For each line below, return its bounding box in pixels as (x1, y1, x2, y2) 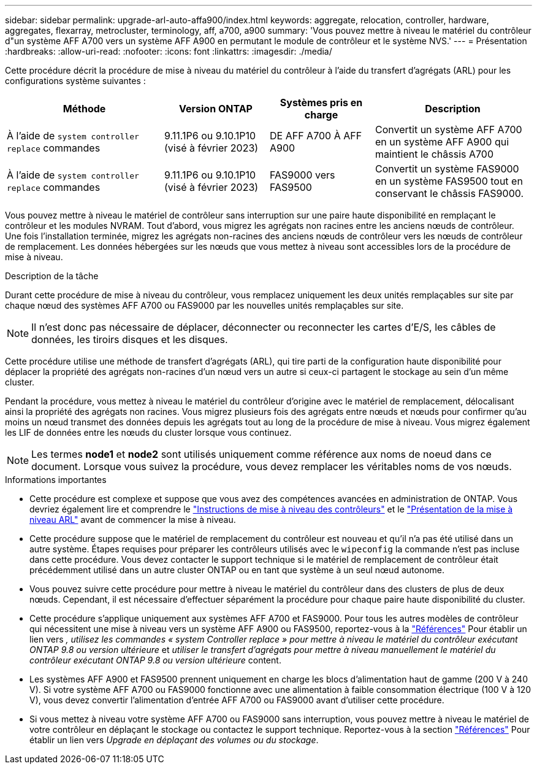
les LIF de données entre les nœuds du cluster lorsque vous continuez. (5, 427, 292, 438)
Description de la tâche (5, 271, 99, 281)
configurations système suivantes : (5, 75, 146, 86)
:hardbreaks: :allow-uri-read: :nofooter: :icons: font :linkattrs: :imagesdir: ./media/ (5, 46, 332, 56)
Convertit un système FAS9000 (375, 163, 519, 175)
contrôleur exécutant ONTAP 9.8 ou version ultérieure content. (29, 655, 281, 665)
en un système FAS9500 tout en (375, 175, 523, 187)
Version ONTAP (179, 102, 253, 115)
